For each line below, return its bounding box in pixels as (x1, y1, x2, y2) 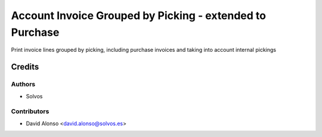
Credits (11, 62, 39, 72)
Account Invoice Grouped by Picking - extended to (11, 9, 267, 22)
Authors (11, 80, 36, 89)
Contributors (11, 107, 49, 116)
